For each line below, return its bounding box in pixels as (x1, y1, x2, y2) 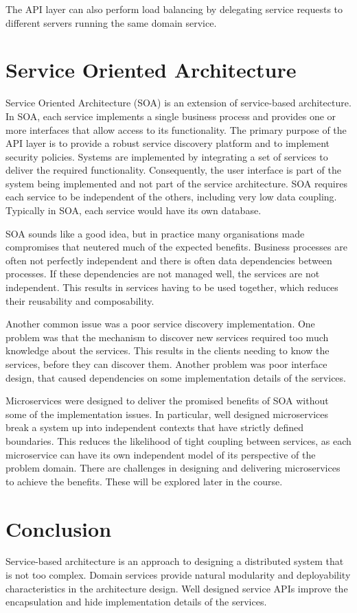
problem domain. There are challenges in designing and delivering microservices (5, 461, 341, 475)
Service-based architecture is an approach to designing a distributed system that (5, 554, 344, 568)
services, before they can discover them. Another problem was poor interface (5, 357, 327, 371)
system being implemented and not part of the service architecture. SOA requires (5, 176, 347, 190)
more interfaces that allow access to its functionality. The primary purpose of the (5, 122, 347, 137)
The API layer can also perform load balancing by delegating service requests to (5, 2, 343, 16)
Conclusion (5, 514, 112, 542)
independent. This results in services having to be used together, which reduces (5, 280, 338, 294)
